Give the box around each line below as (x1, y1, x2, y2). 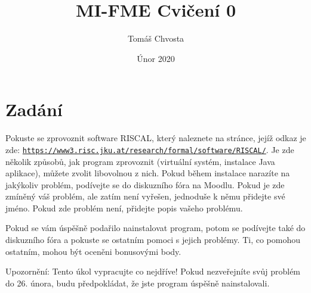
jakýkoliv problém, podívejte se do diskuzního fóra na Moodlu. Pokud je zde (5, 178, 285, 191)
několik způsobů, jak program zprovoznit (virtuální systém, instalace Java (5, 155, 275, 167)
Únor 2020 (137, 52, 175, 64)
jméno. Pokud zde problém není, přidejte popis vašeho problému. (5, 201, 243, 214)
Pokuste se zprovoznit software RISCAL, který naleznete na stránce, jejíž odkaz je (5, 132, 306, 144)
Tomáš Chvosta (127, 32, 184, 45)
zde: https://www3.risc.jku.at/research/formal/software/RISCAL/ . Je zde (5, 143, 294, 155)
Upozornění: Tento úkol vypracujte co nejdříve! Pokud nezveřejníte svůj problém (5, 265, 301, 278)
